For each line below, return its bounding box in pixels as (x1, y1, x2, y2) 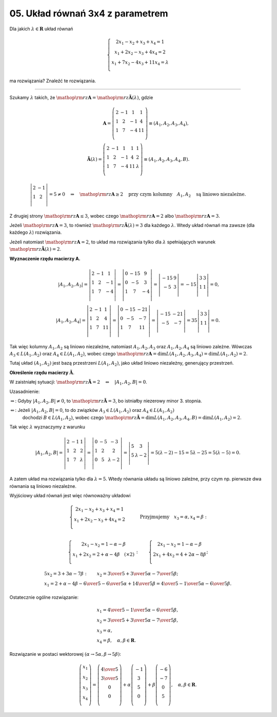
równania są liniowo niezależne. (9, 483, 77, 489)
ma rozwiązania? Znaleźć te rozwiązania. (9, 78, 96, 84)
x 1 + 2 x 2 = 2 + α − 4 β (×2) (72, 551, 135, 558)
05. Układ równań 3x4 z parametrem (9, 8, 169, 19)
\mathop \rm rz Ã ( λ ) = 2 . (9, 246, 62, 252)
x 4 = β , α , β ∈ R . (96, 637, 136, 645)
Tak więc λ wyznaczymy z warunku (9, 424, 86, 430)
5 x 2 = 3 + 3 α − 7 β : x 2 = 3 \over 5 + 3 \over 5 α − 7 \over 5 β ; (44, 571, 179, 578)
